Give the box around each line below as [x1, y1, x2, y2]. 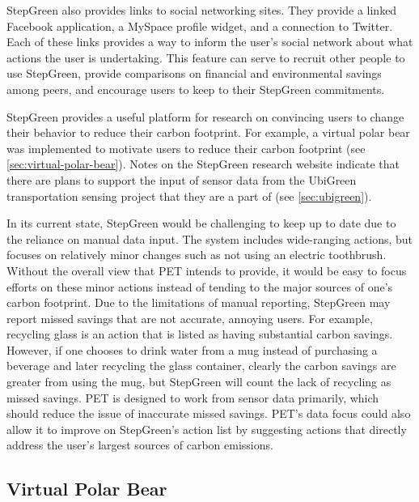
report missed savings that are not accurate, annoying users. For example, [6, 309, 373, 326]
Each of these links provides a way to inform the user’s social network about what [6, 33, 413, 50]
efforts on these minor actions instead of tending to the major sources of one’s [6, 278, 393, 295]
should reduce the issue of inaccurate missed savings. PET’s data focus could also [6, 405, 411, 422]
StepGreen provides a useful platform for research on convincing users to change [6, 108, 404, 125]
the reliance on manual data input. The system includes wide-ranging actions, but [6, 230, 413, 247]
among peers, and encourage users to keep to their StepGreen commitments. [6, 80, 385, 97]
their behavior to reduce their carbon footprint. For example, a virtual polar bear [6, 124, 410, 141]
